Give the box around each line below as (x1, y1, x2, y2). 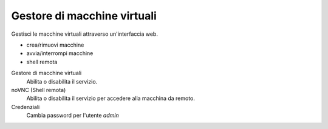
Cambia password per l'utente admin (26, 112, 119, 119)
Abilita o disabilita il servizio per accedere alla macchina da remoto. (26, 94, 196, 102)
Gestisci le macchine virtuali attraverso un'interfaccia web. (11, 30, 158, 38)
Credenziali (11, 103, 40, 110)
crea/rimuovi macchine (26, 41, 84, 48)
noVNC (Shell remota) (11, 86, 66, 93)
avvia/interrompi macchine (26, 50, 94, 57)
